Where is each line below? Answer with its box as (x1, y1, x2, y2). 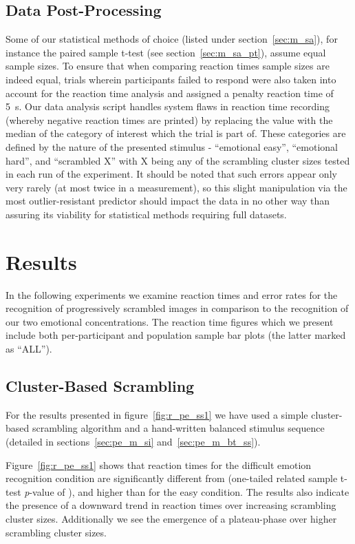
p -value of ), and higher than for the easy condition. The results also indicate (24, 484, 349, 499)
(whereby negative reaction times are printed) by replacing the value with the (6, 112, 333, 127)
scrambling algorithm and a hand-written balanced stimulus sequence (32, 421, 325, 435)
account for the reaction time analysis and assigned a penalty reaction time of (6, 85, 334, 100)
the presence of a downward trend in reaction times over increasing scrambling (6, 498, 336, 512)
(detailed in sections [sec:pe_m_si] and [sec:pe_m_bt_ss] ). (6, 435, 261, 448)
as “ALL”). (6, 342, 52, 356)
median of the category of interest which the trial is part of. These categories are (6, 126, 346, 140)
